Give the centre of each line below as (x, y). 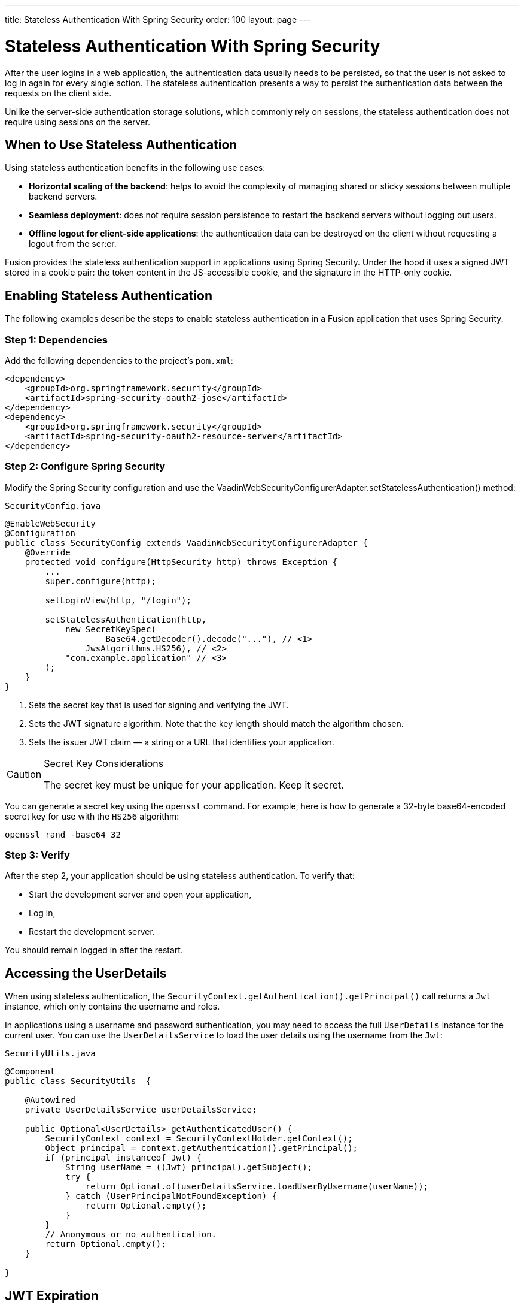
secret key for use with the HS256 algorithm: (92, 816)
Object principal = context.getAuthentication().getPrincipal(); (202, 1148)
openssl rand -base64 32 (63, 834)
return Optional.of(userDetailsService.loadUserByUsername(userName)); (257, 1187)
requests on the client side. (58, 93)
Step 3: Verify (37, 855)
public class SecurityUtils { (78, 1081)
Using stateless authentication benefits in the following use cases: (135, 168)
